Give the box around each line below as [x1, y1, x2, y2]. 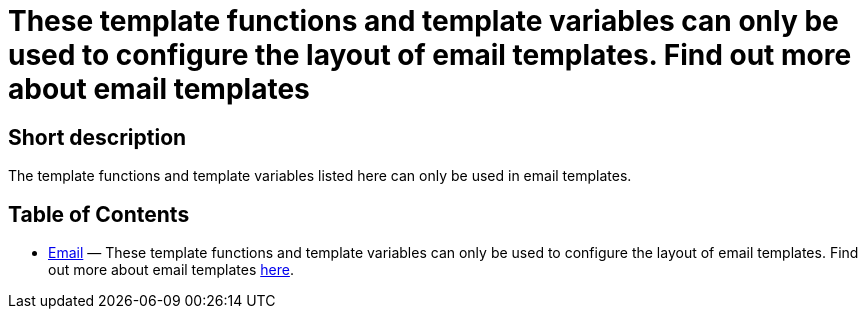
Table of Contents [8, 201, 190, 227]
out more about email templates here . [48, 261, 294, 279]
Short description [8, 124, 187, 150]
